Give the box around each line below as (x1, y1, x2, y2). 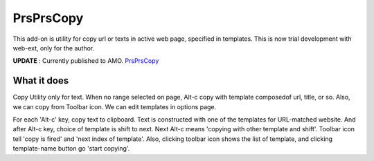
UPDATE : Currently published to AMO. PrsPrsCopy (12, 57, 159, 65)
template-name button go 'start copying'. (12, 144, 130, 153)
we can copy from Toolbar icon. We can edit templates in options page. (12, 102, 217, 111)
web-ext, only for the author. (12, 44, 95, 52)
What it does (12, 75, 69, 86)
